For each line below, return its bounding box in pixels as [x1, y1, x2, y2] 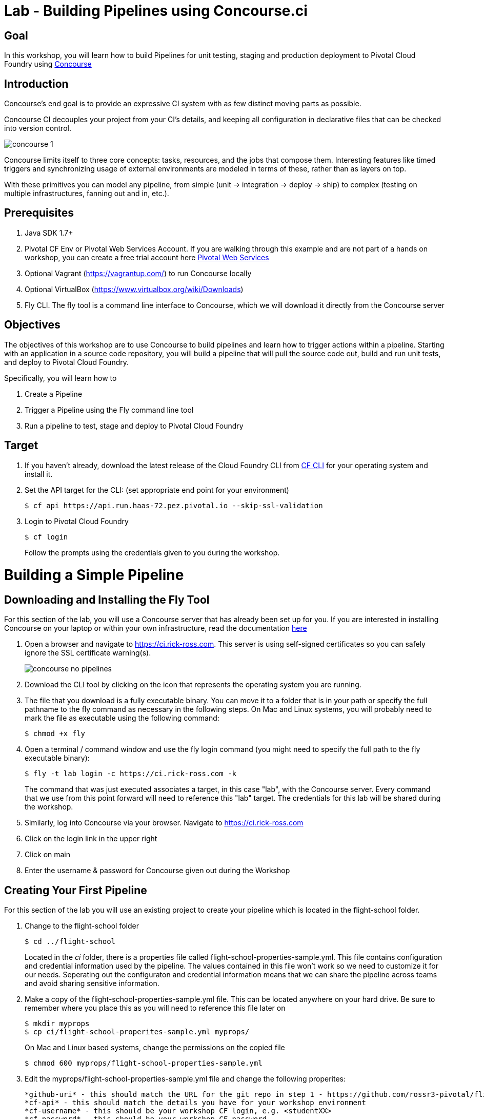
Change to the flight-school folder [25, 921, 139, 931]
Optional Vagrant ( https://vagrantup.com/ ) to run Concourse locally [25, 268, 252, 278]
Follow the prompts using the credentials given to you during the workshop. [25, 548, 280, 557]
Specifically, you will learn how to [4, 373, 117, 382]
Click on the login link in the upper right [25, 834, 157, 843]
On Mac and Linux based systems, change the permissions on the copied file [25, 1043, 285, 1052]
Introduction [4, 77, 69, 90]
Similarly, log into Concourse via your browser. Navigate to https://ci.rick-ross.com [25, 818, 304, 827]
